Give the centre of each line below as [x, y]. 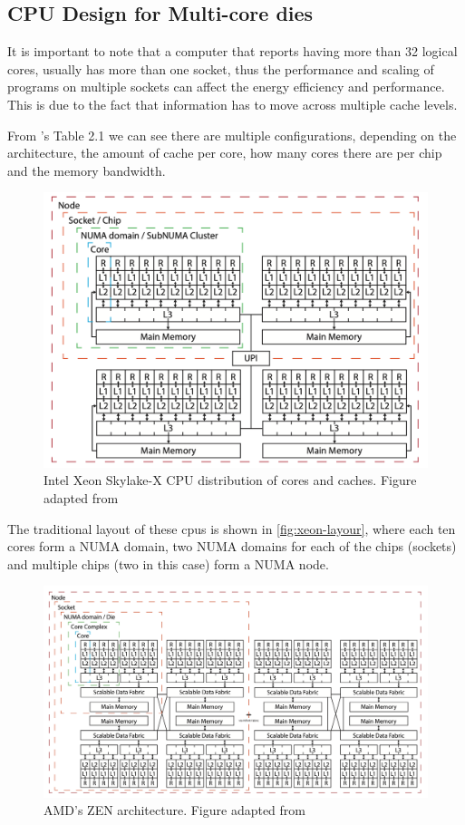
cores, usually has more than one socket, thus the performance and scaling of [221, 68]
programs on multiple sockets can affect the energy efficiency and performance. [226, 87]
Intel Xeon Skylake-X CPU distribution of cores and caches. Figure [230, 480]
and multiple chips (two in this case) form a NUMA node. [168, 563]
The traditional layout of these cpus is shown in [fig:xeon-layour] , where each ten [232, 528]
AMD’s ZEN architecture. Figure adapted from [175, 810]
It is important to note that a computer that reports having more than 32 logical [232, 51]
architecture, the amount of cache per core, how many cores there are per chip [225, 153]
